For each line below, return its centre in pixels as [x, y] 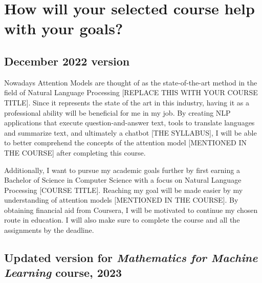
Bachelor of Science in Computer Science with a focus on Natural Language [123, 180]
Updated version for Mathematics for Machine [131, 258]
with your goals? [64, 28]
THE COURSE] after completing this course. [75, 152]
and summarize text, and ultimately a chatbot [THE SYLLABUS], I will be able [130, 132]
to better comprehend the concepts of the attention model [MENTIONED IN [126, 143]
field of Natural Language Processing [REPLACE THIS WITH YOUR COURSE [131, 92]
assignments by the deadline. [49, 230]
